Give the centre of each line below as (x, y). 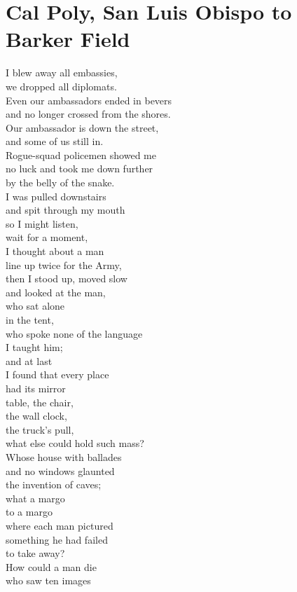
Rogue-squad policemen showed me (81, 154)
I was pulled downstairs (56, 196)
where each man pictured (60, 525)
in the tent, (30, 319)
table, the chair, (40, 402)
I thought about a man (55, 251)
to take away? (35, 553)
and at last (29, 360)
